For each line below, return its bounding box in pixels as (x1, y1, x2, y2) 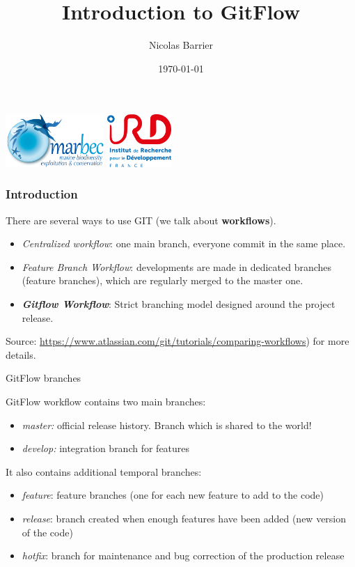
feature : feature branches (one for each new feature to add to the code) (22, 488, 324, 502)
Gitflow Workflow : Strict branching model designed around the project (22, 297, 336, 311)
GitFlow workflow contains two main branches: (6, 394, 206, 409)
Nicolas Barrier (148, 38, 214, 52)
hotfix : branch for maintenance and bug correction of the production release (22, 548, 345, 563)
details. (6, 347, 36, 362)
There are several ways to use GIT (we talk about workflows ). (6, 212, 276, 227)
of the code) (22, 525, 73, 539)
